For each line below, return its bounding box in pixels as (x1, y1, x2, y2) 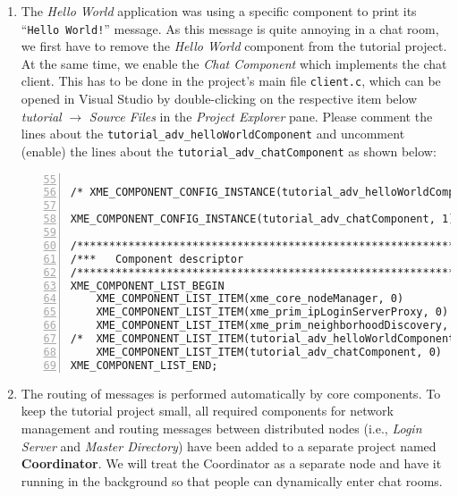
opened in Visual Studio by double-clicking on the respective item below (21, 89, 418, 108)
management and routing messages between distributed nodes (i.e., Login (21, 418, 422, 437)
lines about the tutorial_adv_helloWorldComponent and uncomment (21, 124, 405, 143)
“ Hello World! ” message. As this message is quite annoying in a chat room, (21, 19, 439, 38)
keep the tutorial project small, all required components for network (21, 401, 394, 420)
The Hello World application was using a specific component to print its (21, 2, 417, 20)
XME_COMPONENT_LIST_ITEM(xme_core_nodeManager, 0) (96, 292, 404, 306)
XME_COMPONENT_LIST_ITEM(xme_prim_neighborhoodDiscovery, (96, 319, 449, 332)
